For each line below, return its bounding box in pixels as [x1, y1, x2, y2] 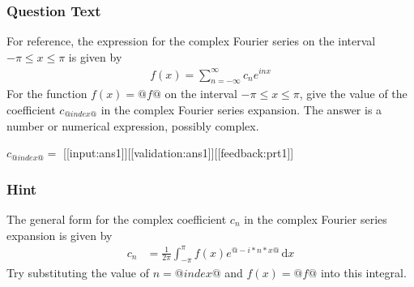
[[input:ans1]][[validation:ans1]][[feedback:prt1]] [62, 144, 294, 161]
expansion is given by [6, 226, 113, 243]
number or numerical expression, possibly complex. [6, 117, 259, 134]
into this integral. [320, 264, 407, 281]
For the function [6, 85, 87, 102]
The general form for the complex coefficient [6, 210, 227, 227]
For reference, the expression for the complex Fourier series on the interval [6, 32, 376, 49]
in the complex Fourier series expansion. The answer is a [100, 101, 382, 118]
